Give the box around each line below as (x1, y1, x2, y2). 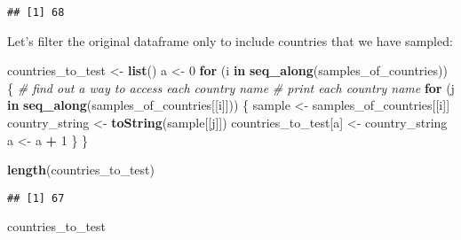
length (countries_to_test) (7, 160, 155, 179)
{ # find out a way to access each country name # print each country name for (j (7, 78, 455, 97)
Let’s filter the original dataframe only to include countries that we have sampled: (7, 31, 453, 50)
